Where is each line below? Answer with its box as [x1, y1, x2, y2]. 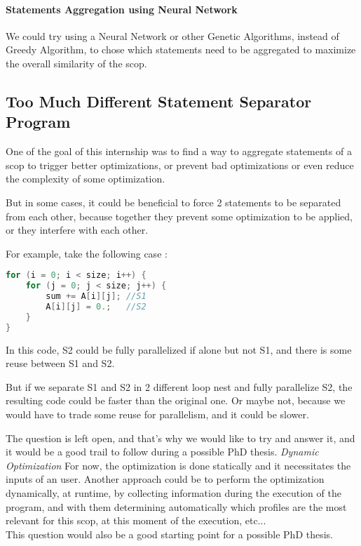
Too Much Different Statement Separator [6, 90, 312, 112]
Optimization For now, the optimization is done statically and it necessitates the [6, 458, 351, 472]
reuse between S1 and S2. [6, 356, 115, 371]
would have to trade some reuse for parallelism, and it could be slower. [6, 406, 309, 421]
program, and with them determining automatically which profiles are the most [6, 499, 347, 514]
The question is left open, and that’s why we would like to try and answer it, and [6, 430, 355, 445]
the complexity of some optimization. [6, 171, 165, 186]
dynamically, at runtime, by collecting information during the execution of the [6, 485, 341, 500]
